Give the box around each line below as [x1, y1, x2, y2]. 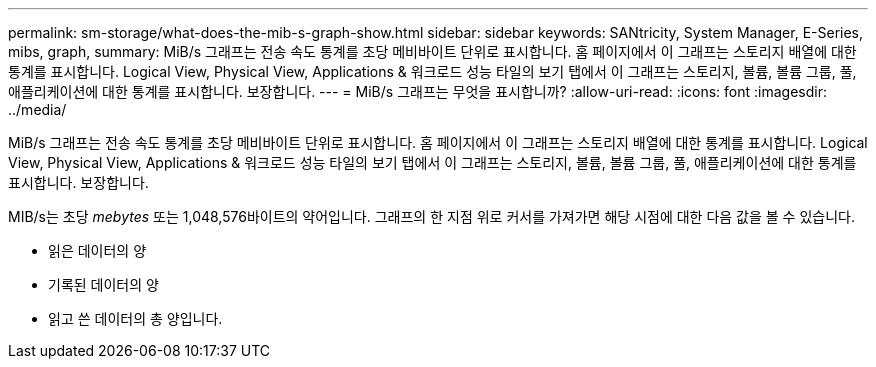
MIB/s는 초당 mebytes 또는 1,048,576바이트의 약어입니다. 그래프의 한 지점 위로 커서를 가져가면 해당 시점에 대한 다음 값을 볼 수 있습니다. [8, 208, 855, 225]
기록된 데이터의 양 [48, 276, 159, 293]
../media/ [8, 101, 67, 118]
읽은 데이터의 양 [48, 242, 147, 259]
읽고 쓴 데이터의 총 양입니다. [48, 310, 223, 327]
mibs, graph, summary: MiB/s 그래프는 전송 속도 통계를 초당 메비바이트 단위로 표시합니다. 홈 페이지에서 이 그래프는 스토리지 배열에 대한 [8, 43, 857, 60]
